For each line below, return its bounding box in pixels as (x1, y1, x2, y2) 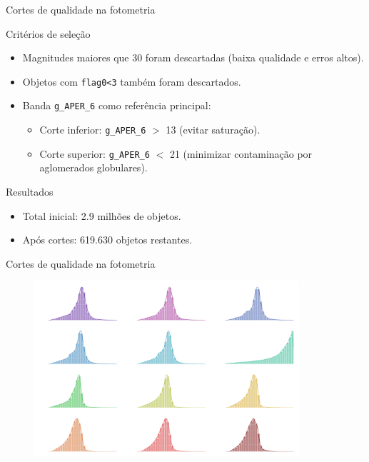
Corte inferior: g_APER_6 (39, 122, 146, 137)
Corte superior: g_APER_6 (39, 146, 150, 161)
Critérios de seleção (6, 26, 91, 41)
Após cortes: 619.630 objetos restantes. (22, 232, 193, 247)
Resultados (6, 184, 54, 199)
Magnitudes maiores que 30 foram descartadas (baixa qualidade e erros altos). (22, 50, 364, 65)
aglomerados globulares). (39, 160, 148, 175)
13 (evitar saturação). (166, 122, 261, 137)
